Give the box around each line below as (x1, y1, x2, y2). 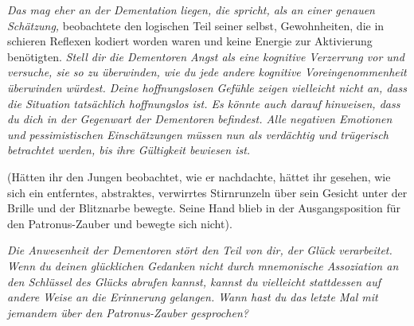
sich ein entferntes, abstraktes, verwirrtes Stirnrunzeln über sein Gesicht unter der (7, 184, 408, 200)
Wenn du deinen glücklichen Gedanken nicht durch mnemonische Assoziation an (7, 257, 399, 274)
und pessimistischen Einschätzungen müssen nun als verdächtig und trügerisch (7, 126, 389, 142)
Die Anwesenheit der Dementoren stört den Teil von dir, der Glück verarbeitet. (7, 242, 393, 258)
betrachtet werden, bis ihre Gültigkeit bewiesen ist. (7, 142, 251, 158)
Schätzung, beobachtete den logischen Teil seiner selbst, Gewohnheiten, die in (7, 17, 385, 33)
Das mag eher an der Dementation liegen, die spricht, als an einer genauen (7, 2, 375, 17)
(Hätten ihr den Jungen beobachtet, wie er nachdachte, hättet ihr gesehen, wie (7, 168, 391, 184)
